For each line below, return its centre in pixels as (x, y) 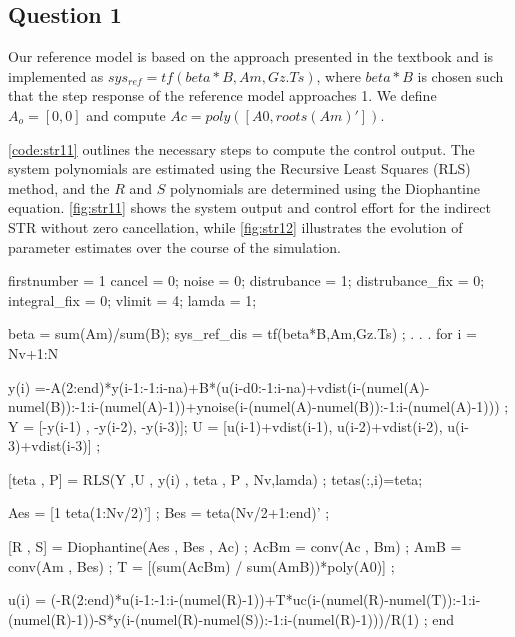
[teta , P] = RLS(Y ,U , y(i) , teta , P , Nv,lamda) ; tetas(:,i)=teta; (215, 478)
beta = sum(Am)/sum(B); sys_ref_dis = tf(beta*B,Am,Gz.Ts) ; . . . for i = (242, 333)
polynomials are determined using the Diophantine (325, 187)
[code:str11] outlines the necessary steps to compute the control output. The (241, 148)
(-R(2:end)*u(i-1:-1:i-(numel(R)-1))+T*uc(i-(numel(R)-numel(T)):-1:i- (265, 599)
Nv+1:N (33, 352)
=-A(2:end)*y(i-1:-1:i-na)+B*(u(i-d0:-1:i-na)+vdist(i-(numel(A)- (232, 386)
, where (338, 75)
